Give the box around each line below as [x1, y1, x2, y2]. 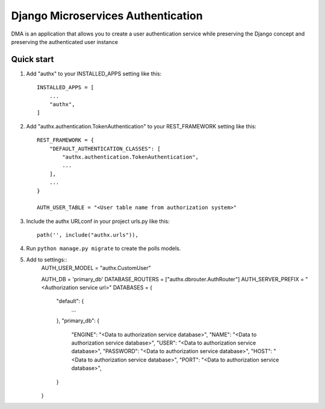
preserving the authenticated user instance [11, 38, 119, 45]
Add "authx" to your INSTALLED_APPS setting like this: [26, 70, 162, 77]
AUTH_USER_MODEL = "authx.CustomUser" [41, 264, 152, 272]
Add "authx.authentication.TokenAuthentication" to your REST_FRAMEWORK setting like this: [26, 122, 257, 130]
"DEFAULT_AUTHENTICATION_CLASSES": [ [49, 145, 161, 152]
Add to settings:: [26, 256, 67, 263]
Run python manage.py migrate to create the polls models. [26, 245, 181, 252]
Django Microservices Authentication [11, 9, 203, 22]
